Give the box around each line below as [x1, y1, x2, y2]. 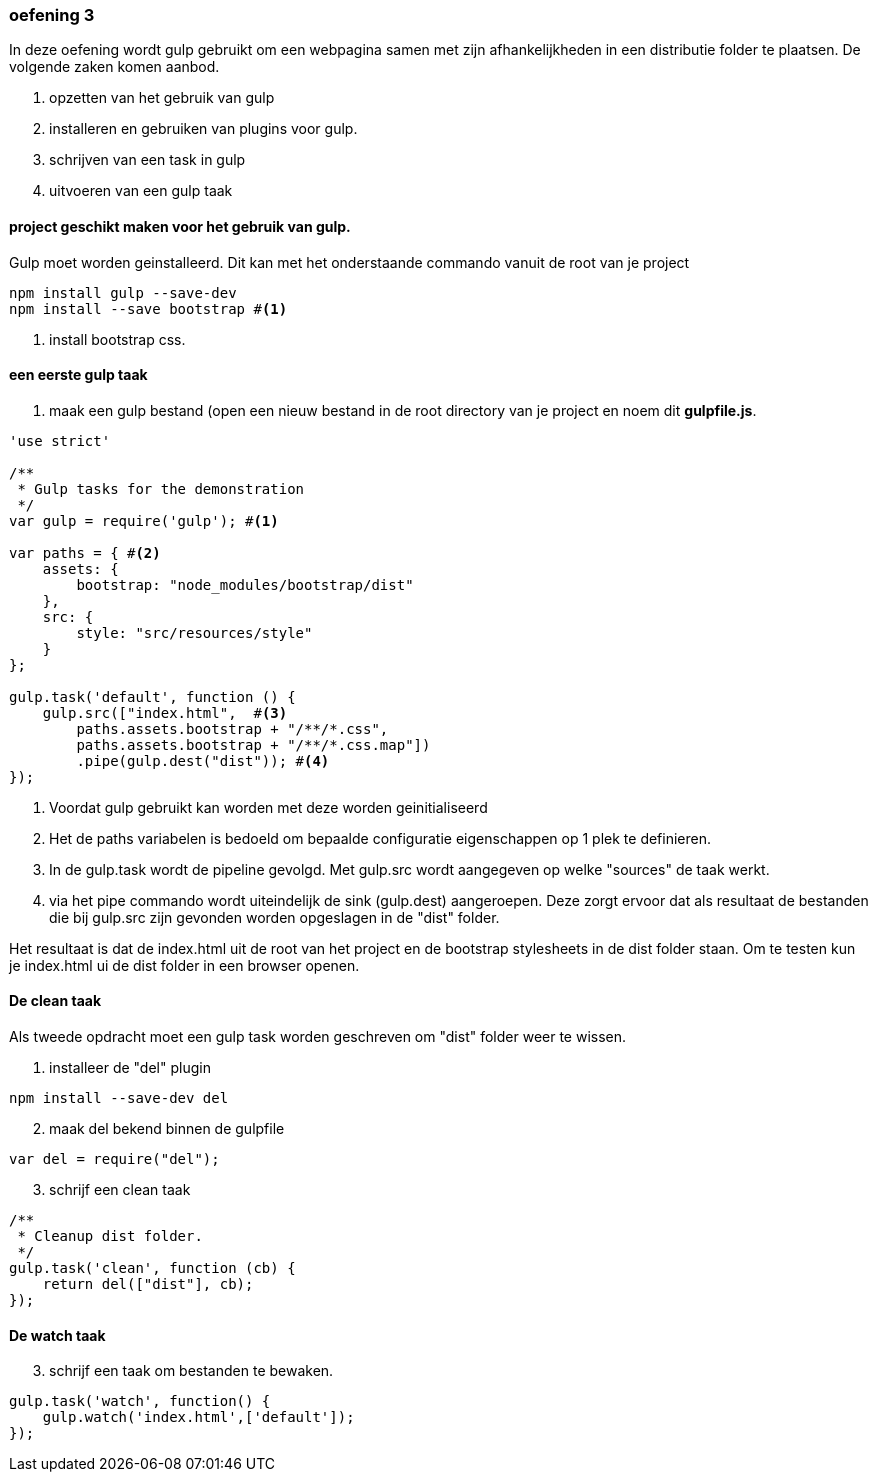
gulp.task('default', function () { [9, 688, 296, 705]
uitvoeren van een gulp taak [49, 182, 233, 200]
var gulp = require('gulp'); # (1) [9, 512, 279, 529]
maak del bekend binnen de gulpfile [49, 1120, 285, 1138]
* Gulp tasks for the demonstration [17, 480, 305, 497]
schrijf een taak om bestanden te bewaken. [49, 1362, 334, 1380]
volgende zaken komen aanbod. [9, 58, 220, 76]
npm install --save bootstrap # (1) [9, 300, 288, 317]
